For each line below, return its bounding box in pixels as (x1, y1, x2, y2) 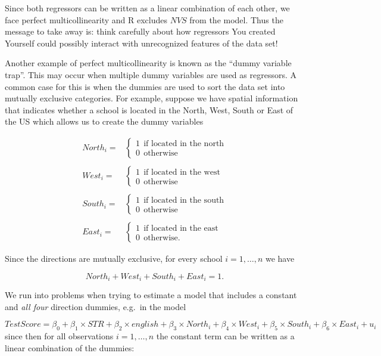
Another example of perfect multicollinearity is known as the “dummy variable (5, 57, 292, 69)
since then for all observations (5, 330, 114, 342)
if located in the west (143, 168, 220, 177)
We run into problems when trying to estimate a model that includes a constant (5, 289, 297, 301)
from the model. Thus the (189, 13, 283, 26)
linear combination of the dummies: (5, 341, 135, 354)
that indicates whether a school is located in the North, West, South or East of (5, 103, 293, 116)
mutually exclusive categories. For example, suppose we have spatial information (5, 92, 298, 104)
